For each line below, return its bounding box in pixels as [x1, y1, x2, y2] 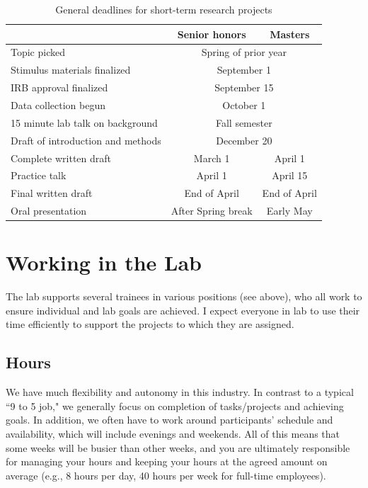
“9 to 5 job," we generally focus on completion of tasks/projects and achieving [6, 398, 344, 413]
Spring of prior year [201, 45, 287, 59]
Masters [270, 26, 310, 41]
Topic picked [11, 45, 65, 59]
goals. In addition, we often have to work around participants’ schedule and [6, 412, 333, 427]
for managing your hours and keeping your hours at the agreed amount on [6, 454, 328, 469]
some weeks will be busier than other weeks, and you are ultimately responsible [6, 440, 350, 455]
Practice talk [11, 168, 67, 183]
